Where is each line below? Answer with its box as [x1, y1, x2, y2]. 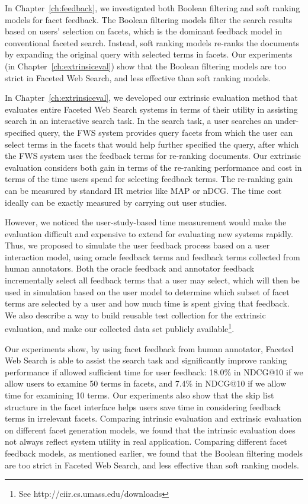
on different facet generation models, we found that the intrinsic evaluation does [5, 423, 296, 436]
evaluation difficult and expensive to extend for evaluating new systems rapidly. [5, 227, 293, 240]
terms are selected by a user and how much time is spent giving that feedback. [5, 297, 290, 310]
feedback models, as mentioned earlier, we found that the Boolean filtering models [5, 447, 303, 460]
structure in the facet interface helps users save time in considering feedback [5, 400, 281, 413]
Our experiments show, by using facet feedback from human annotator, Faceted [5, 342, 294, 355]
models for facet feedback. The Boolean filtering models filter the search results [5, 13, 293, 25]
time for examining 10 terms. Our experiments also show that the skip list [5, 389, 274, 401]
